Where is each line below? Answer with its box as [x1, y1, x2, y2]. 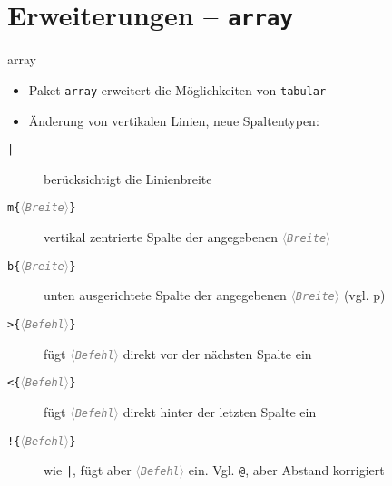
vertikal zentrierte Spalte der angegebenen [44, 228, 278, 246]
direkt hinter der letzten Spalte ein [122, 402, 317, 421]
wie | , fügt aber [44, 461, 132, 480]
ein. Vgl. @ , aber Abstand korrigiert [188, 461, 385, 480]
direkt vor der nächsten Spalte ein [122, 344, 312, 363]
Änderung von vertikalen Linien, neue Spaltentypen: [28, 111, 319, 130]
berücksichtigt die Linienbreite [44, 169, 212, 188]
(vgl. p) [343, 286, 386, 305]
